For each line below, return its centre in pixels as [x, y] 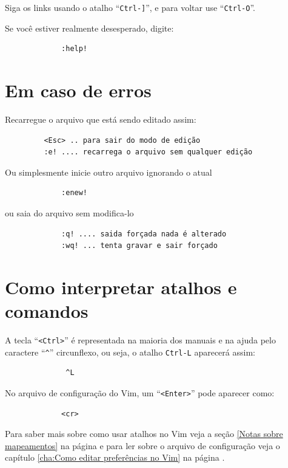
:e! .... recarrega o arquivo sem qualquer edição [148, 152]
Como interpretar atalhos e [121, 287]
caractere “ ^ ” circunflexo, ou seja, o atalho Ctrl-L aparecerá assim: [130, 352]
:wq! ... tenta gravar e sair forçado [139, 246]
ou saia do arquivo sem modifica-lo [69, 212]
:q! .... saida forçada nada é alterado [144, 234]
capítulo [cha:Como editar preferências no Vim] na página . [115, 457]
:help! [75, 49]
